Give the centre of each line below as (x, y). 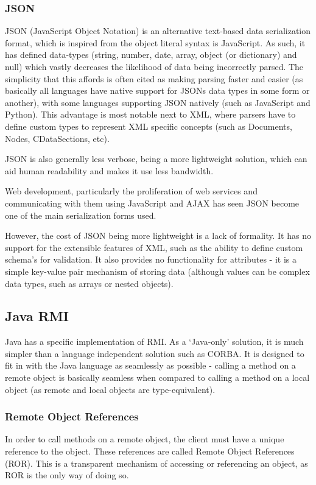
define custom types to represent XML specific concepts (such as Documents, (149, 126)
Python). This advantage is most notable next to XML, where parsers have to (150, 114)
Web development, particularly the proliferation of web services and (131, 191)
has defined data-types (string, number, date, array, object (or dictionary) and (151, 55)
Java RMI (37, 316)
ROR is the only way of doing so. (67, 475)
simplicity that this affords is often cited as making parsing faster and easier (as (154, 78)
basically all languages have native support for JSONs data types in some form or (157, 90)
